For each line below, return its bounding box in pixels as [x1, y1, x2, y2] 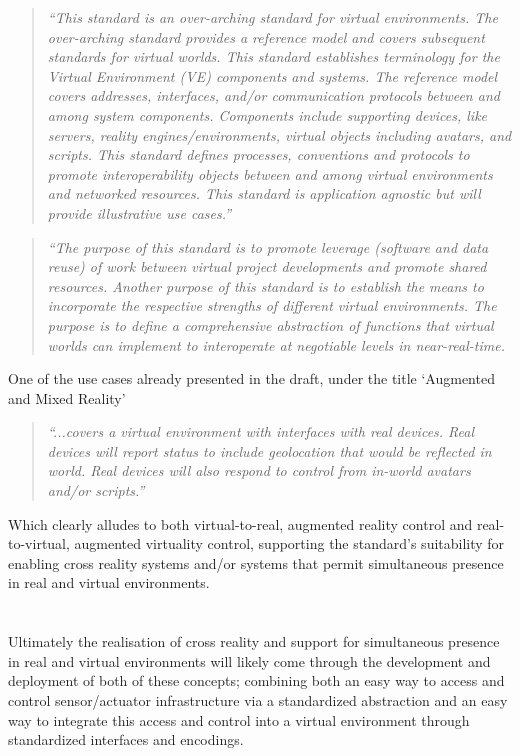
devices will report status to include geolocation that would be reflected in [47, 440, 492, 461]
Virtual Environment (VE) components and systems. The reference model [47, 65, 498, 86]
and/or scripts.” [47, 480, 145, 501]
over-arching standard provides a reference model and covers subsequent [47, 26, 485, 47]
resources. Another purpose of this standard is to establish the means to [47, 275, 484, 296]
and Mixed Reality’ [8, 387, 126, 408]
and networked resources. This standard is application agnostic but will [47, 183, 481, 204]
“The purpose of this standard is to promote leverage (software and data [47, 236, 489, 257]
